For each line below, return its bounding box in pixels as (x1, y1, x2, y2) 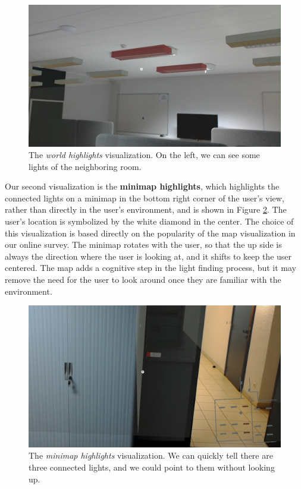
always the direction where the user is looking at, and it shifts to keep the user (5, 250, 292, 262)
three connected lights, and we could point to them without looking (29, 460, 275, 473)
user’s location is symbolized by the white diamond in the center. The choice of (5, 215, 294, 228)
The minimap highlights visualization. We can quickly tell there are (29, 449, 273, 462)
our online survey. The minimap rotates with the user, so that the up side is (5, 238, 282, 251)
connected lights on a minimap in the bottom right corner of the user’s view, (5, 191, 284, 204)
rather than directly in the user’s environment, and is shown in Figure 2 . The (5, 203, 287, 216)
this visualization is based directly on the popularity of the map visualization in (5, 226, 296, 239)
